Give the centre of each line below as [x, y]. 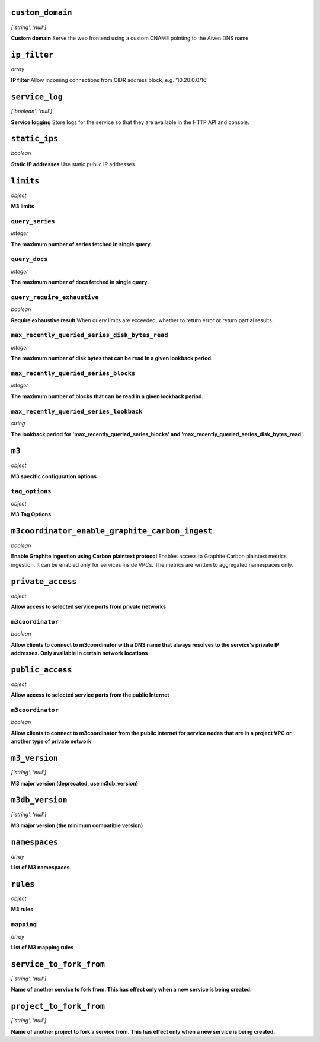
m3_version [35, 758]
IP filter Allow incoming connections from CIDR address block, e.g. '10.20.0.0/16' [110, 80]
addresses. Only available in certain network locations [79, 653]
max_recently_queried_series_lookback [77, 411]
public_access [41, 670]
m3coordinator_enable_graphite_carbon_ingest [112, 531]
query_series [33, 221]
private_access [44, 581]
